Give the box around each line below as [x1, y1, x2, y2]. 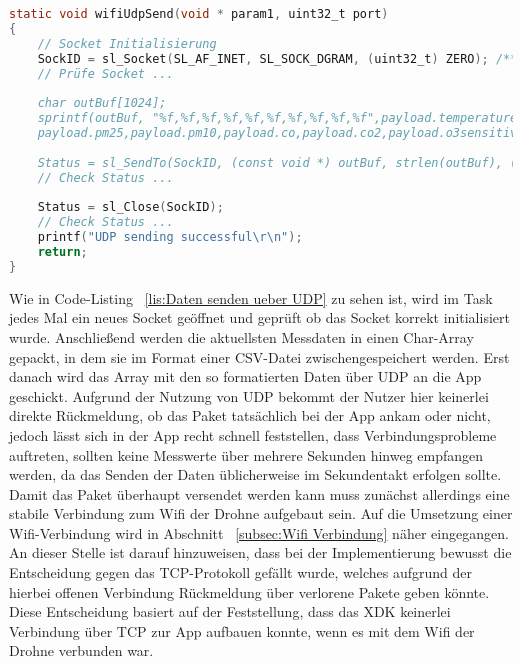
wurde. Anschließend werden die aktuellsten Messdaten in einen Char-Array [9, 326, 474, 347]
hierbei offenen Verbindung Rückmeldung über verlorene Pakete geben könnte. [9, 581, 490, 602]
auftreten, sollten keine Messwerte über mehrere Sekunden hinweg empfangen [9, 444, 484, 465]
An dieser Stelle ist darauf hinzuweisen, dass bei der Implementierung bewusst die [9, 542, 512, 563]
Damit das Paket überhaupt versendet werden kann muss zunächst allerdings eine [9, 483, 510, 504]
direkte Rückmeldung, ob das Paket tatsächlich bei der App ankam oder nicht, [9, 405, 491, 426]
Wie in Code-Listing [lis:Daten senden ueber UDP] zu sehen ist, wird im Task [9, 287, 493, 308]
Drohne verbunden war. [9, 640, 154, 661]
